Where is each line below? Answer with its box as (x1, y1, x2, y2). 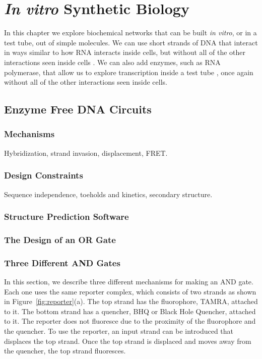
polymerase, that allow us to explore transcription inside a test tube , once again (4, 67, 253, 77)
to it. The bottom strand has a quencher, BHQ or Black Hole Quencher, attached (4, 306, 256, 316)
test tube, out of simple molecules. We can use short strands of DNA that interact (4, 37, 258, 47)
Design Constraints (4, 169, 83, 182)
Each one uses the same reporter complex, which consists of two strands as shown (4, 286, 256, 296)
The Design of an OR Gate (4, 233, 116, 246)
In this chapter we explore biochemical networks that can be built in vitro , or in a (4, 27, 257, 38)
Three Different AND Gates (4, 256, 120, 269)
